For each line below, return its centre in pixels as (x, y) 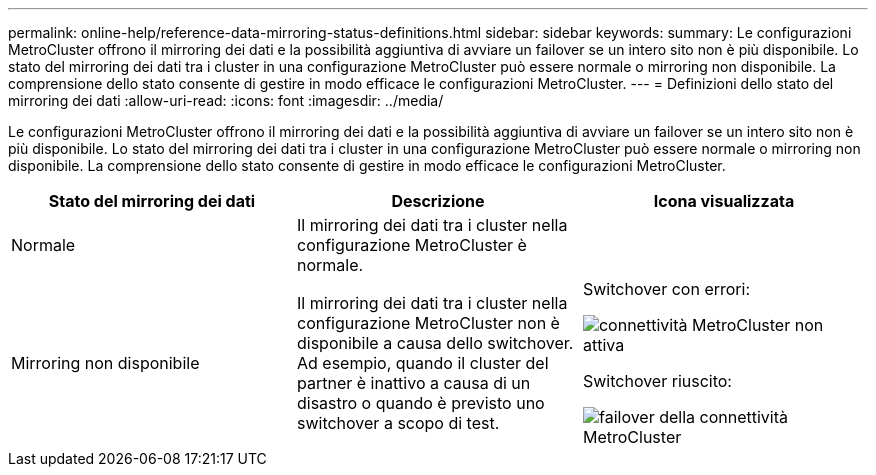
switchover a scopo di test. (398, 423)
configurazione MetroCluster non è (428, 323)
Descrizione (438, 201)
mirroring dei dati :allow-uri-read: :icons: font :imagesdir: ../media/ (226, 100)
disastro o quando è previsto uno (420, 403)
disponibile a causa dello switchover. (435, 343)
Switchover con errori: (666, 289)
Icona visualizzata (724, 201)
